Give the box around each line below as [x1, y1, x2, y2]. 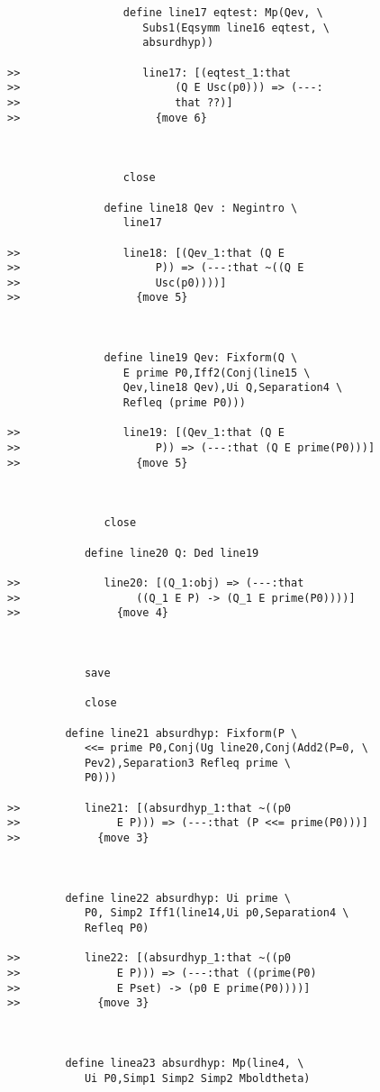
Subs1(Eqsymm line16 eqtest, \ [142, 21, 330, 34]
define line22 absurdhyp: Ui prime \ [65, 891, 291, 905]
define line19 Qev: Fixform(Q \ [104, 351, 298, 365]
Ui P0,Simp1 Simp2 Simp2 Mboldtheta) [84, 1071, 311, 1085]
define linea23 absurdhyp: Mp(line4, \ [65, 1056, 304, 1069]
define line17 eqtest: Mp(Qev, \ [122, 6, 323, 19]
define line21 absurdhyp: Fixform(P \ [65, 726, 298, 740]
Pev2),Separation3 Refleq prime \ [84, 756, 291, 769]
